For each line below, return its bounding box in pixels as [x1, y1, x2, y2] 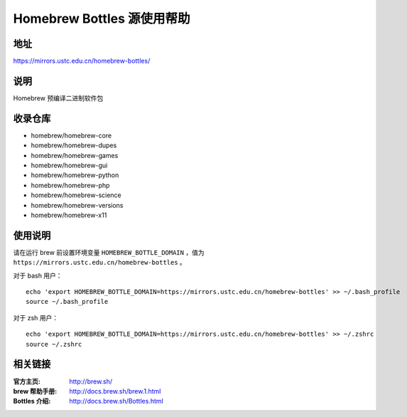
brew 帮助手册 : [13, 386, 58, 395]
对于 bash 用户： [13, 271, 63, 280]
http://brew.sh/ [69, 377, 113, 386]
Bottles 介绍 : [13, 397, 51, 406]
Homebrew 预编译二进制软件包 [13, 93, 104, 102]
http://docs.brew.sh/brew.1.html [69, 386, 161, 395]
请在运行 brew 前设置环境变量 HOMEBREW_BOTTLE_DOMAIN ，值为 [13, 248, 205, 256]
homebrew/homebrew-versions [31, 201, 124, 209]
